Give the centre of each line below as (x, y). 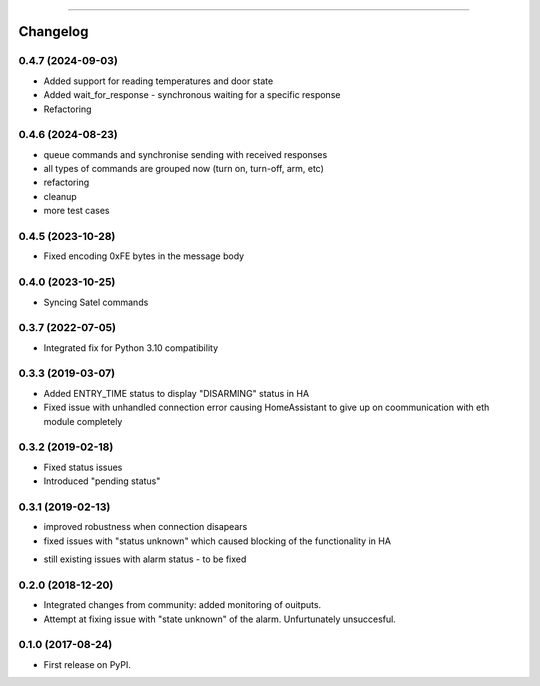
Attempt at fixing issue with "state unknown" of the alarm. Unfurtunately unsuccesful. (220, 619)
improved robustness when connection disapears (145, 527)
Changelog (53, 31)
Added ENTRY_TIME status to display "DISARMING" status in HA (176, 393)
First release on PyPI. (87, 664)
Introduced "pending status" (102, 481)
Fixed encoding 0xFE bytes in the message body (144, 256)
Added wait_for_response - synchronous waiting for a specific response (192, 95)
